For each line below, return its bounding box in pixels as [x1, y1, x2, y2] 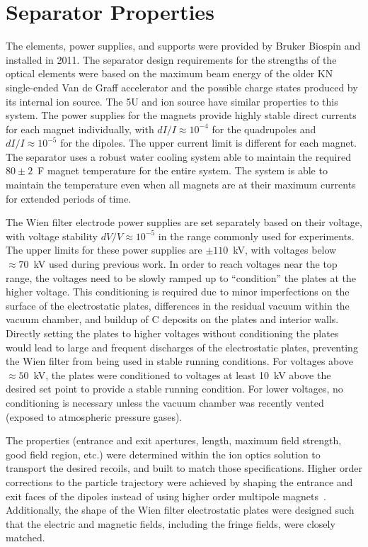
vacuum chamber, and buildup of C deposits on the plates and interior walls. [6, 312, 339, 327]
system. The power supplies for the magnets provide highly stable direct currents [6, 108, 357, 123]
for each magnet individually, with [6, 121, 154, 136]
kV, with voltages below [233, 242, 337, 257]
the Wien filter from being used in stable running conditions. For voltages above [6, 354, 354, 368]
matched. [6, 530, 45, 545]
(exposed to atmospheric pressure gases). [6, 409, 183, 424]
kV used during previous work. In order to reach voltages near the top [33, 256, 338, 271]
